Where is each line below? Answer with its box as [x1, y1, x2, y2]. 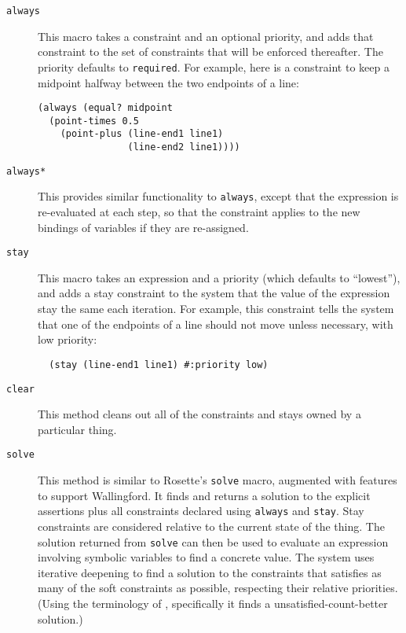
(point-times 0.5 [49, 115, 139, 127]
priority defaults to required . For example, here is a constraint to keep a [38, 58, 390, 75]
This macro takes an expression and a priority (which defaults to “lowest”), [38, 269, 401, 285]
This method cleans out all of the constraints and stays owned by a [38, 406, 361, 422]
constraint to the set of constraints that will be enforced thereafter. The [38, 43, 383, 60]
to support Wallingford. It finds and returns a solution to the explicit [38, 487, 371, 503]
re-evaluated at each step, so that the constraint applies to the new [38, 204, 360, 220]
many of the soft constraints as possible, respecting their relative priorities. [38, 580, 398, 596]
